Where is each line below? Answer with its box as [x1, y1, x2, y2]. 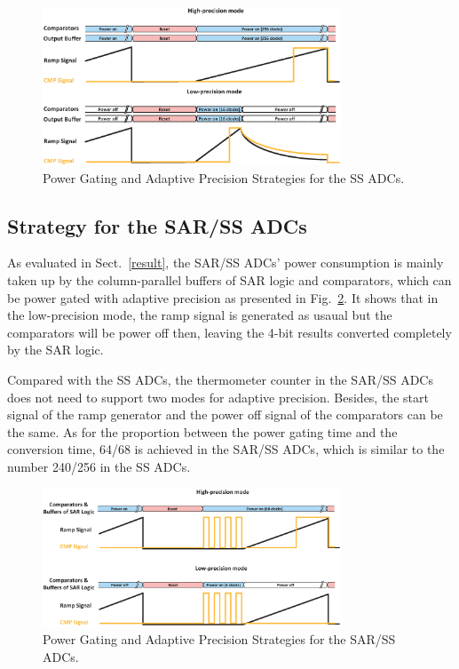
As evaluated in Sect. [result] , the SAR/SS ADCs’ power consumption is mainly [7, 253, 444, 272]
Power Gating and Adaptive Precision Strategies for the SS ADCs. [43, 168, 405, 187]
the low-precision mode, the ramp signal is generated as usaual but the [7, 306, 392, 324]
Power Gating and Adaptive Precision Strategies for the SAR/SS [43, 629, 396, 648]
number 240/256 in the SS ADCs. [7, 457, 191, 475]
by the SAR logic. [7, 340, 104, 359]
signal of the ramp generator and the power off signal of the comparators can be [7, 405, 443, 424]
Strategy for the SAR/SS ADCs [7, 211, 307, 239]
